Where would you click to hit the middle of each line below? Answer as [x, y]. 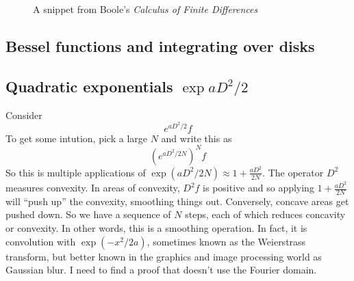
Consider [24, 115]
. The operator [293, 172]
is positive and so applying [258, 188]
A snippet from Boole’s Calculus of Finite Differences [146, 9]
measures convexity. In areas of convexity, [93, 188]
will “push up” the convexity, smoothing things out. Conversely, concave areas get [177, 201]
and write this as [197, 138]
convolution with [41, 241]
